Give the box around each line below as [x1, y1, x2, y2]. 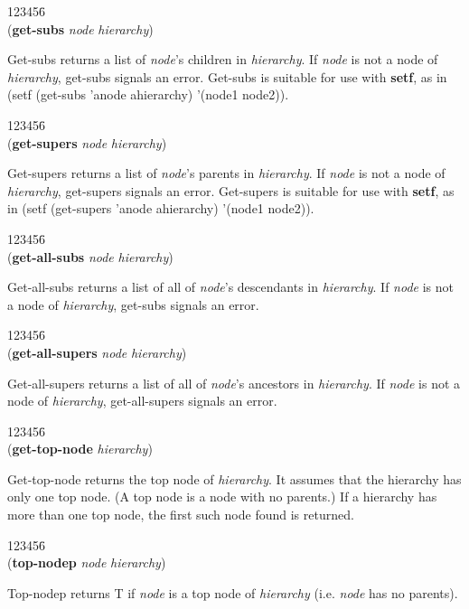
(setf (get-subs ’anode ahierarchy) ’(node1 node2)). [7, 85, 289, 104]
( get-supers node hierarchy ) [7, 133, 167, 152]
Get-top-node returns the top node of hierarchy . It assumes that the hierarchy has [7, 469, 462, 488]
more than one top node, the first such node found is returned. [7, 505, 354, 524]
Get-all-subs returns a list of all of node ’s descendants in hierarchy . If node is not [7, 277, 454, 296]
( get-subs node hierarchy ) [7, 19, 154, 38]
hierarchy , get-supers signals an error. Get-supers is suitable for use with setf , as [7, 181, 455, 200]
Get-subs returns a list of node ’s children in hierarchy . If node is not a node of [7, 50, 438, 69]
